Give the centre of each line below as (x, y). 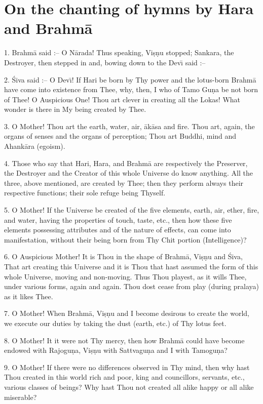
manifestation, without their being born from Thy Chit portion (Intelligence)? (125, 239)
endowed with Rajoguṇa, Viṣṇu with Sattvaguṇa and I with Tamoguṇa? (116, 350)
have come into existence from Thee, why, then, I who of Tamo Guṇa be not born (131, 89)
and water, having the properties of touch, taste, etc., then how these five (118, 219)
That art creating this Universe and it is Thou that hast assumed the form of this (131, 266)
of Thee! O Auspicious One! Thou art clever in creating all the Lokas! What (122, 99)
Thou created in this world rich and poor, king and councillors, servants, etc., (124, 377)
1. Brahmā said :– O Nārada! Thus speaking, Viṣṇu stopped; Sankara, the (119, 52)
